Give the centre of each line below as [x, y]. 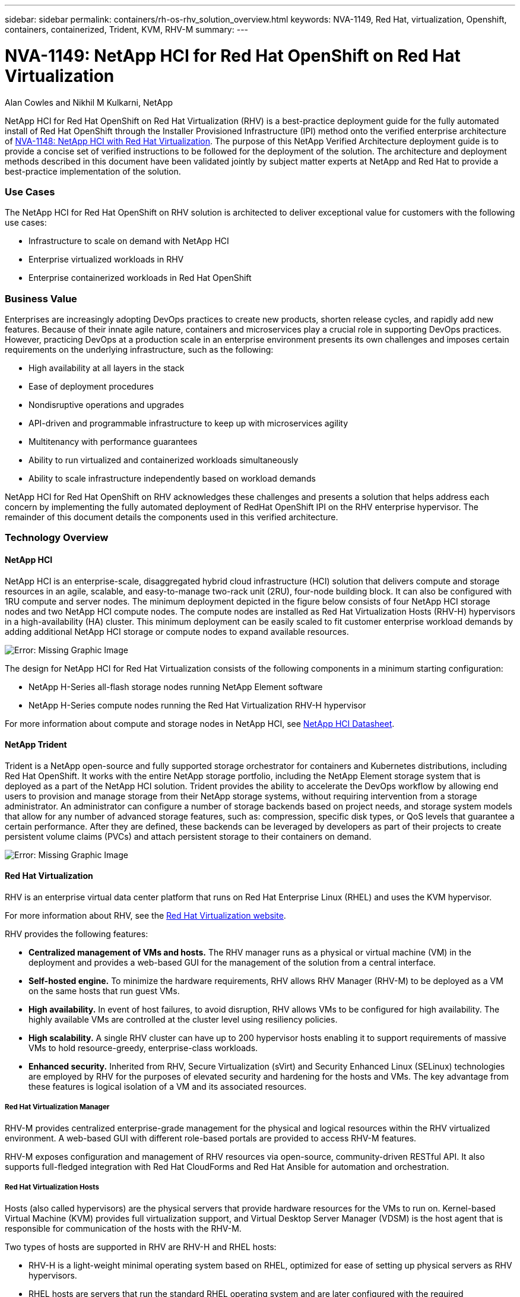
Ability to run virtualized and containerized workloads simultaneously [164, 460]
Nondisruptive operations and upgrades [106, 405]
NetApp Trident [36, 745]
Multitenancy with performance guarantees [113, 442]
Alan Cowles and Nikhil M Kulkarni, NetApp [89, 102]
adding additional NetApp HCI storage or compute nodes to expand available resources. [177, 631]
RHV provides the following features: [77, 934]
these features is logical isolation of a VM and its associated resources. [168, 1087]
